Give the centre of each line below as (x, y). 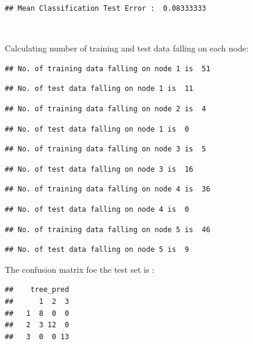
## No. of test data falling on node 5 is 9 (97, 250)
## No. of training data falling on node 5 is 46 (108, 229)
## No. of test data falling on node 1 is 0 (97, 129)
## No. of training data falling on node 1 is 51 (108, 69)
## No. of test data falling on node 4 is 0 (97, 209)
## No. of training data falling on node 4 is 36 (108, 189)
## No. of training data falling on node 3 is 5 (106, 149)
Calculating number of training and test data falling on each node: (127, 48)
